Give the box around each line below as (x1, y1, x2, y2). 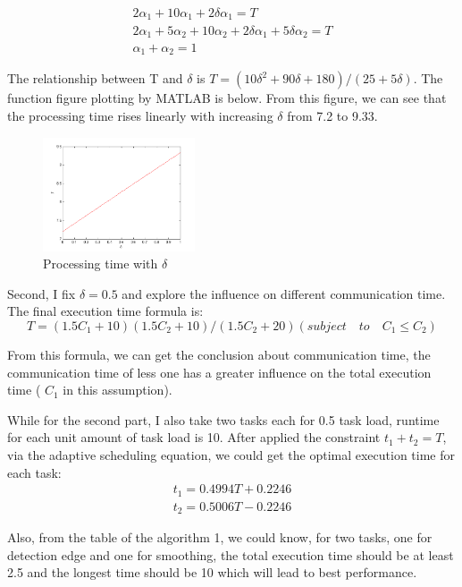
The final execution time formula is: (7, 302, 204, 320)
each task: (7, 463, 62, 481)
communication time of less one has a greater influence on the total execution (7, 362, 432, 381)
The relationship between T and (7, 69, 183, 88)
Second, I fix (7, 284, 76, 302)
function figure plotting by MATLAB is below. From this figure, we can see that (7, 89, 447, 107)
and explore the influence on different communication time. (122, 284, 446, 302)
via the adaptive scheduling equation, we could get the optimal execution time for (7, 445, 456, 464)
